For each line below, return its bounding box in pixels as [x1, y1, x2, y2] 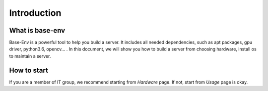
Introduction [9, 7, 62, 18]
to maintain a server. [9, 53, 51, 59]
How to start [9, 66, 48, 74]
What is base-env [9, 26, 66, 35]
